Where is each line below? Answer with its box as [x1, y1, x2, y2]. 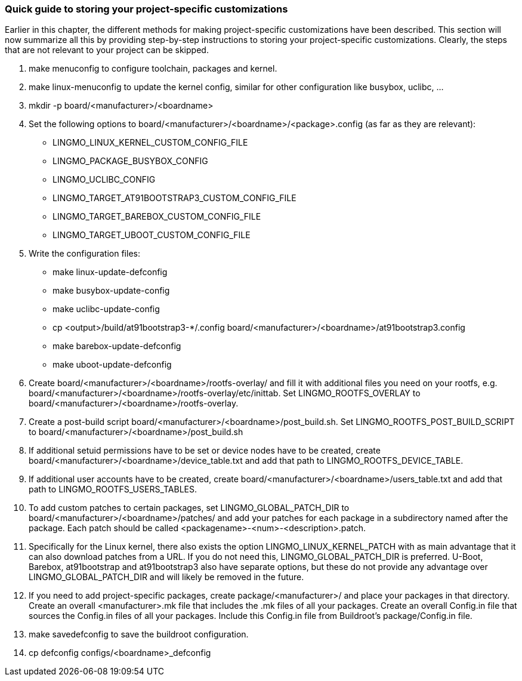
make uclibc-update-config [52, 304, 160, 315]
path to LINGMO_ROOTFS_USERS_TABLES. [29, 484, 197, 495]
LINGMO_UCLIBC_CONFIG [52, 174, 156, 185]
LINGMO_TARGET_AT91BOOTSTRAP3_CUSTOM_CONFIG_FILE [52, 193, 296, 204]
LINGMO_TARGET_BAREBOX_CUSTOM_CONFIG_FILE [52, 211, 261, 222]
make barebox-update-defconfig [52, 341, 181, 352]
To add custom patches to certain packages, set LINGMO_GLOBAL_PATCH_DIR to [29, 503, 350, 513]
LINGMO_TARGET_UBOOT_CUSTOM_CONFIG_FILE [52, 230, 251, 241]
